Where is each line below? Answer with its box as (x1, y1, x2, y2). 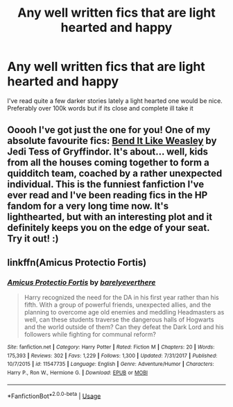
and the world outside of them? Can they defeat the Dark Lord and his (24, 323, 224, 331)
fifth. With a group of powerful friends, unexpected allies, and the (24, 301, 212, 309)
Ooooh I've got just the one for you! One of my (7, 124, 211, 136)
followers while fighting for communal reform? (24, 330, 156, 339)
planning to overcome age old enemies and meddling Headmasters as (24, 308, 225, 317)
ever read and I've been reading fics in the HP (7, 189, 208, 201)
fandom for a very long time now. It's (7, 200, 169, 212)
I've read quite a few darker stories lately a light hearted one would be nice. (7, 96, 223, 105)
